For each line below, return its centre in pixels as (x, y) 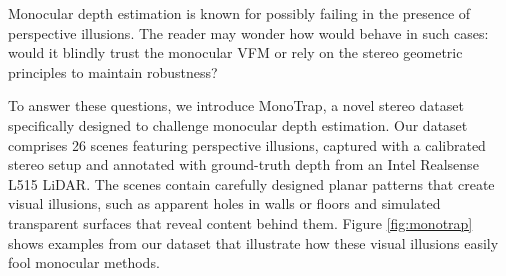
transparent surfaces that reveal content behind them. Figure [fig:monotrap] (240, 222)
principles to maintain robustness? (113, 71)
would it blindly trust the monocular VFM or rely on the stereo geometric (235, 52)
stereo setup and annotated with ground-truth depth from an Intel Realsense (243, 164)
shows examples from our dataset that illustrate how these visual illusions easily (253, 242)
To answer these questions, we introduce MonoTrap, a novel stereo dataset (236, 105)
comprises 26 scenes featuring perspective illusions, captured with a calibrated (247, 144)
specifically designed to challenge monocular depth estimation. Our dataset (238, 124)
